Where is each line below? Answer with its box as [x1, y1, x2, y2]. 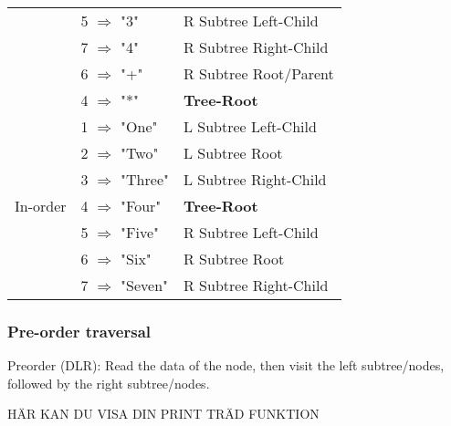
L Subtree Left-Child [183, 116, 317, 137]
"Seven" [121, 275, 169, 296]
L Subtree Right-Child [183, 169, 327, 190]
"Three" [121, 169, 169, 190]
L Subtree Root [183, 142, 283, 163]
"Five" [121, 222, 160, 243]
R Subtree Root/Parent [183, 63, 334, 84]
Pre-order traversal [7, 319, 152, 342]
